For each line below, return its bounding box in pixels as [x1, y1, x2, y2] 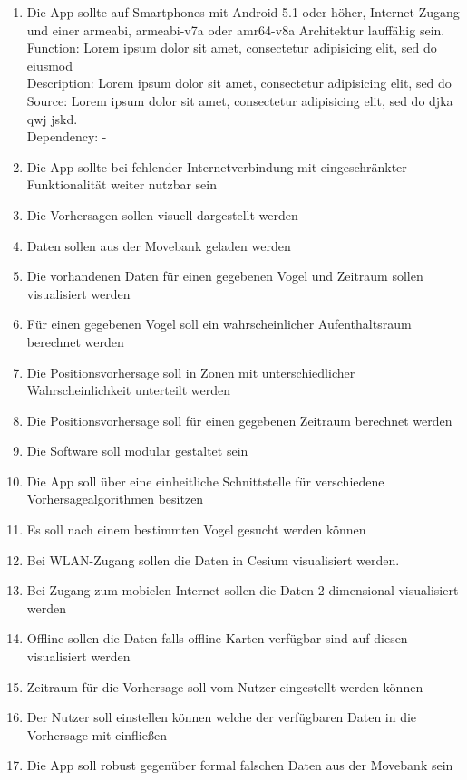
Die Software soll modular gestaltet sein [26, 441, 248, 460]
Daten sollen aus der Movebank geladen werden [26, 236, 291, 255]
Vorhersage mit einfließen [26, 725, 167, 744]
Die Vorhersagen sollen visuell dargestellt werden [26, 205, 298, 224]
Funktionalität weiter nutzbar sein [26, 175, 218, 194]
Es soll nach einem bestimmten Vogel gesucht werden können [26, 520, 366, 539]
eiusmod [26, 55, 73, 74]
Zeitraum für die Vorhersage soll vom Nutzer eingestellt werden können [26, 677, 423, 696]
